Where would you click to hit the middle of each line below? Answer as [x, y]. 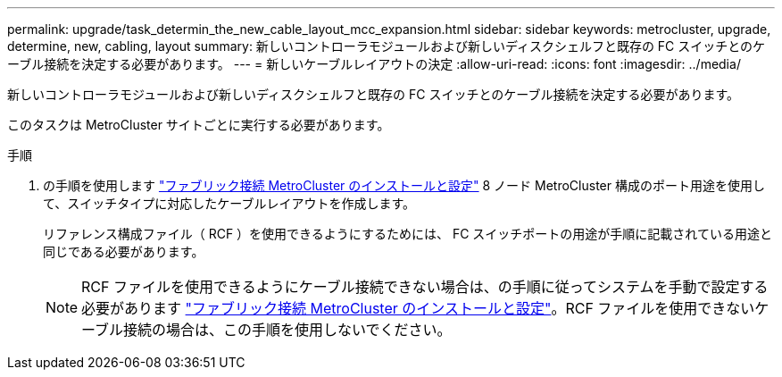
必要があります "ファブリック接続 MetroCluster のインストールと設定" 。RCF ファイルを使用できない [418, 308]
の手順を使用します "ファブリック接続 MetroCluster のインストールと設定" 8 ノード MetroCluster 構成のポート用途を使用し [404, 185]
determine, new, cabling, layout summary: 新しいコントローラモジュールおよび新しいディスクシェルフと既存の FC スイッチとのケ [387, 46]
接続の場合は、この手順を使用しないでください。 [287, 330]
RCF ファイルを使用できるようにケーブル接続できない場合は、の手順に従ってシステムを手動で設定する [425, 287]
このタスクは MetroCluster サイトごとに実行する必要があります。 [199, 125]
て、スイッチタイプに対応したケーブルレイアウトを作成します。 [229, 203]
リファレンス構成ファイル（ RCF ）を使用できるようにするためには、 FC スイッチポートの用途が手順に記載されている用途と [408, 234]
